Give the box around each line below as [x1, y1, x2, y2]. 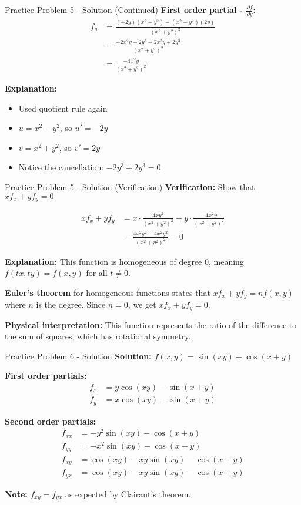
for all [86, 267, 108, 279]
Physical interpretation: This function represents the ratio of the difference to [5, 318, 297, 331]
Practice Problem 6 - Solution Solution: [5, 349, 152, 362]
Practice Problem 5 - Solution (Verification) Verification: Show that [5, 181, 255, 193]
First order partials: [5, 369, 87, 382]
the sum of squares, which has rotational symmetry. [5, 330, 191, 342]
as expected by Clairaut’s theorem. [65, 487, 191, 500]
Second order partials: [5, 415, 96, 427]
